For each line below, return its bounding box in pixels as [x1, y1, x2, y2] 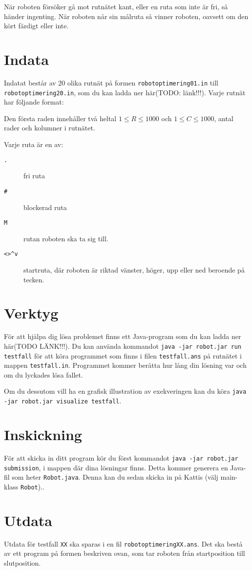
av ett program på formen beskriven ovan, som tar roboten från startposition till [4, 548, 245, 558]
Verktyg [4, 303, 59, 323]
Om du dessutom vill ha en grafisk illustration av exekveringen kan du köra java [4, 386, 247, 396]
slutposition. [4, 557, 41, 568]
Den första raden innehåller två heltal [4, 113, 117, 123]
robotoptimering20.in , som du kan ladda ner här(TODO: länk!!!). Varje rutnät [4, 87, 246, 97]
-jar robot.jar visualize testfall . [4, 396, 122, 406]
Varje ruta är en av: [4, 139, 63, 149]
